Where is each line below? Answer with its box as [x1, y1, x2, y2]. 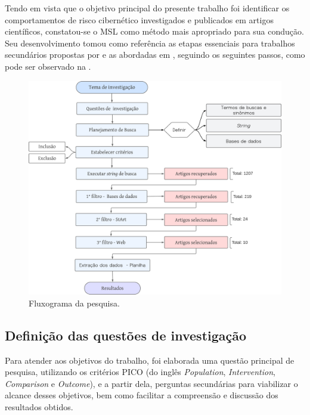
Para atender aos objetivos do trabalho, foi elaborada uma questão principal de [5, 354, 294, 366]
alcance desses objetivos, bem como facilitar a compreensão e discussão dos [5, 389, 278, 401]
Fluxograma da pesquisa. [29, 296, 120, 309]
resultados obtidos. [5, 400, 73, 413]
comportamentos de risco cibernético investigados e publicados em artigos [5, 13, 274, 26]
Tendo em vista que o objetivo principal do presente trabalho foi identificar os [5, 2, 290, 14]
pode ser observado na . [5, 60, 91, 72]
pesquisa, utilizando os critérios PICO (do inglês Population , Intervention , [5, 366, 275, 378]
